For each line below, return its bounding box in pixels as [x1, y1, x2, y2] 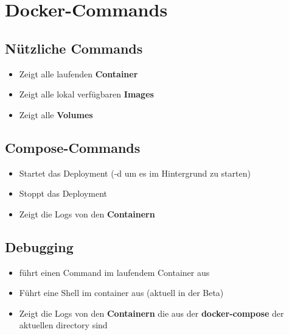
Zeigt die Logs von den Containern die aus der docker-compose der [19, 306, 284, 319]
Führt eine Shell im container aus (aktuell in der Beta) [19, 286, 224, 299]
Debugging [5, 237, 74, 256]
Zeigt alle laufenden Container [19, 67, 138, 80]
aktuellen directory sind [19, 319, 108, 331]
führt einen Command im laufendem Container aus [19, 266, 210, 278]
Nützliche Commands [5, 38, 143, 57]
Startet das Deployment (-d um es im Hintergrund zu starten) [19, 166, 251, 179]
